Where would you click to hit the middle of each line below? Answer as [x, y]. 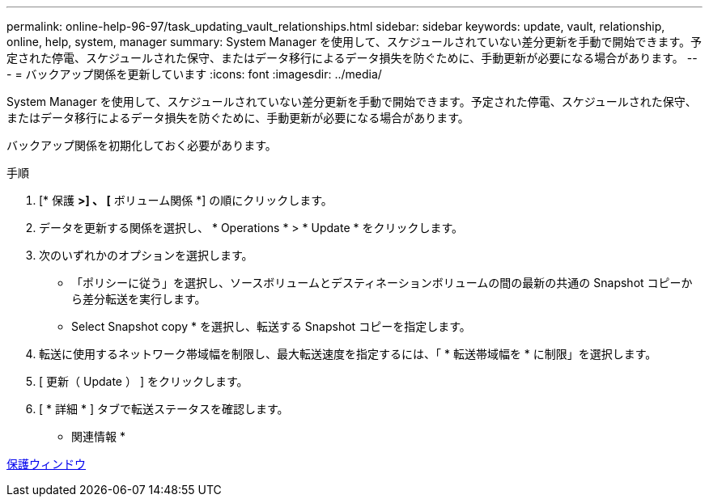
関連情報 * [98, 436]
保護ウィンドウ [46, 464]
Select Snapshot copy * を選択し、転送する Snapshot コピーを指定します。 [271, 326]
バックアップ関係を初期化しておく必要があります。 [142, 145]
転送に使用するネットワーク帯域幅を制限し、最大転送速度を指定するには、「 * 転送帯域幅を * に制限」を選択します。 [348, 354]
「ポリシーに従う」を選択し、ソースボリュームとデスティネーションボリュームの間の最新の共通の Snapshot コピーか [382, 283]
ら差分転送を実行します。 [139, 299]
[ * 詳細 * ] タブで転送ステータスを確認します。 [164, 409]
